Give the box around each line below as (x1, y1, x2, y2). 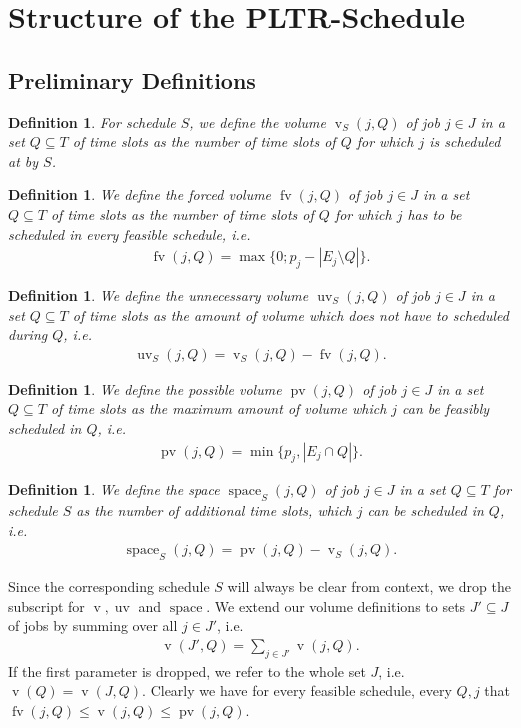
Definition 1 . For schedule (8, 111, 176, 132)
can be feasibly (402, 398, 490, 419)
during (8, 324, 48, 345)
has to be (407, 203, 462, 224)
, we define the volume (189, 111, 326, 132)
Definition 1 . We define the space (8, 479, 220, 500)
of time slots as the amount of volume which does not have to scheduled (72, 304, 509, 325)
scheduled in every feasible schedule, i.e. (8, 223, 251, 244)
